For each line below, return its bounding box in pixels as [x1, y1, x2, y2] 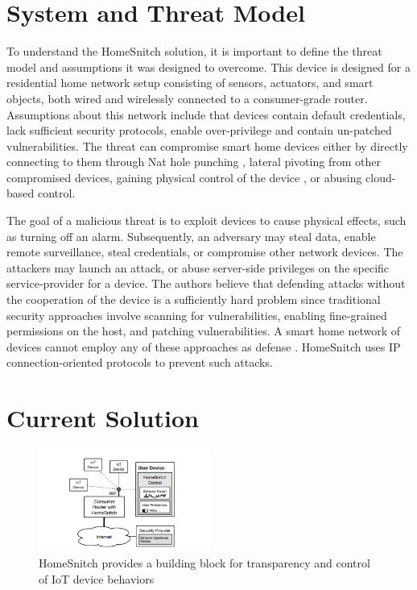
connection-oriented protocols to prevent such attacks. [6, 354, 273, 371]
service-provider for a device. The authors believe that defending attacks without [6, 275, 406, 292]
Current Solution [6, 401, 199, 434]
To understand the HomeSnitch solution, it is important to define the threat [6, 43, 382, 60]
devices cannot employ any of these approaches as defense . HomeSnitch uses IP [6, 338, 401, 355]
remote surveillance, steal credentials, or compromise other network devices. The [6, 243, 403, 260]
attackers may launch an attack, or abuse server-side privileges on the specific [6, 259, 390, 276]
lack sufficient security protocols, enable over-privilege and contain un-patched [6, 122, 392, 139]
